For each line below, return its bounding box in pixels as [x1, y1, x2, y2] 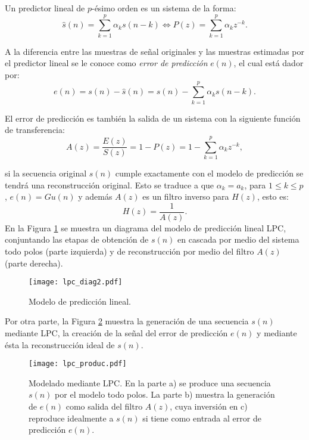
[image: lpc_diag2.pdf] [29, 278, 123, 287]
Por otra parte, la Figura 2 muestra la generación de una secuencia [5, 315, 249, 327]
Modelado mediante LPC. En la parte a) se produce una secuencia [29, 376, 271, 389]
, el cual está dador [233, 57, 304, 69]
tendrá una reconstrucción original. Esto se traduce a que [5, 178, 214, 191]
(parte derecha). [5, 256, 63, 269]
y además [78, 190, 113, 203]
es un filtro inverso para [142, 190, 229, 203]
